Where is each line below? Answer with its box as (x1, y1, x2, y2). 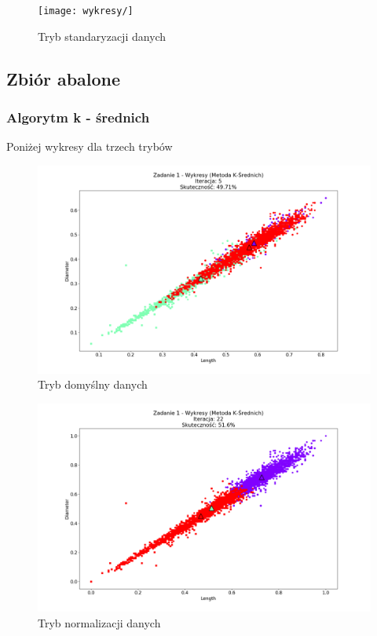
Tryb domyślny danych (38, 376, 148, 393)
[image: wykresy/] (38, 5, 134, 16)
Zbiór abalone (6, 66, 121, 90)
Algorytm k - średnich (6, 107, 150, 126)
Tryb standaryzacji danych (38, 27, 167, 44)
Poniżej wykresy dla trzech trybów (6, 138, 173, 155)
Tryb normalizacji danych (38, 614, 161, 631)
